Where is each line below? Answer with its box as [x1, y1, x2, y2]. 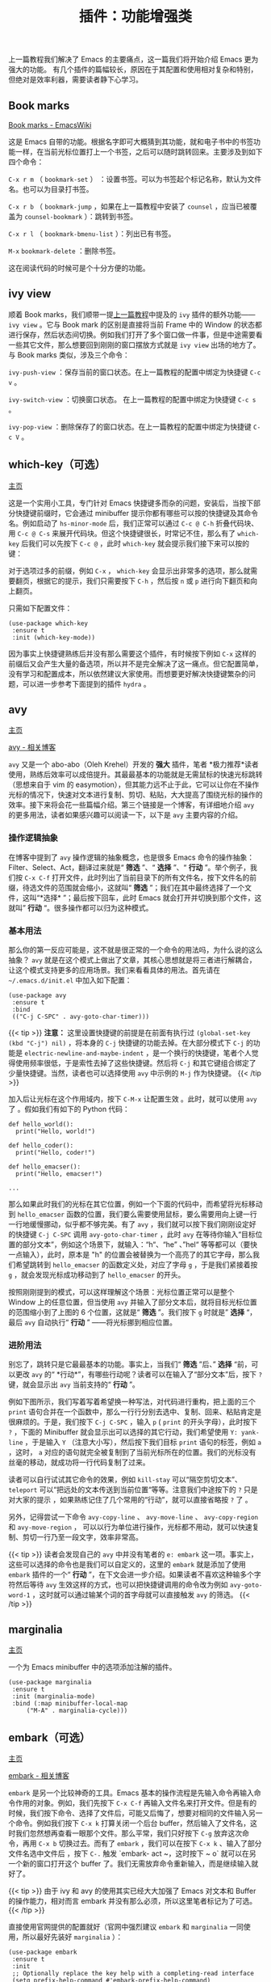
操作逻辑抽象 [8, 832, 59, 843]
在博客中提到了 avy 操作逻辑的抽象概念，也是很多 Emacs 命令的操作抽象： [8, 852, 255, 862]
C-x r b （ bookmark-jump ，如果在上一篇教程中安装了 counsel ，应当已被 [8, 201, 251, 211]
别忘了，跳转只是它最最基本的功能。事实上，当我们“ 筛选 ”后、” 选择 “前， [8, 1359, 252, 1369]
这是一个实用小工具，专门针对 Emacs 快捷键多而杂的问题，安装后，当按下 [8, 498, 254, 508]
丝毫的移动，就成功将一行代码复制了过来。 [8, 1457, 150, 1468]
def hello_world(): [8, 1121, 74, 1129]
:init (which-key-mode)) [11, 633, 95, 641]
